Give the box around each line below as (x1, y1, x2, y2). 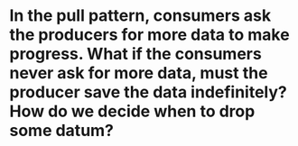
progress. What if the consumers (9, 44, 262, 64)
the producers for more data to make (9, 24, 291, 45)
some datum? (9, 121, 115, 141)
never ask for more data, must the (9, 63, 268, 84)
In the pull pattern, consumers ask (9, 5, 272, 26)
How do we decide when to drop (9, 101, 256, 122)
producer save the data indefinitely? (9, 82, 287, 103)
